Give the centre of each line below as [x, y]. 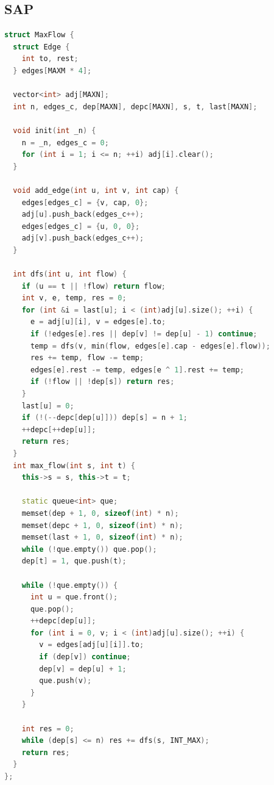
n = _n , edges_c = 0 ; [65, 143]
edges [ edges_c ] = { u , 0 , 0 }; [81, 226]
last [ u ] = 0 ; [48, 406]
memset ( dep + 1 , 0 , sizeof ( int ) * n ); [100, 513]
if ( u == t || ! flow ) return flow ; [94, 286]
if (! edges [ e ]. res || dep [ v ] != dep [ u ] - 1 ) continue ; [144, 334]
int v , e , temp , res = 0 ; [74, 298]
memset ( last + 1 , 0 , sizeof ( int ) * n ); [102, 537]
